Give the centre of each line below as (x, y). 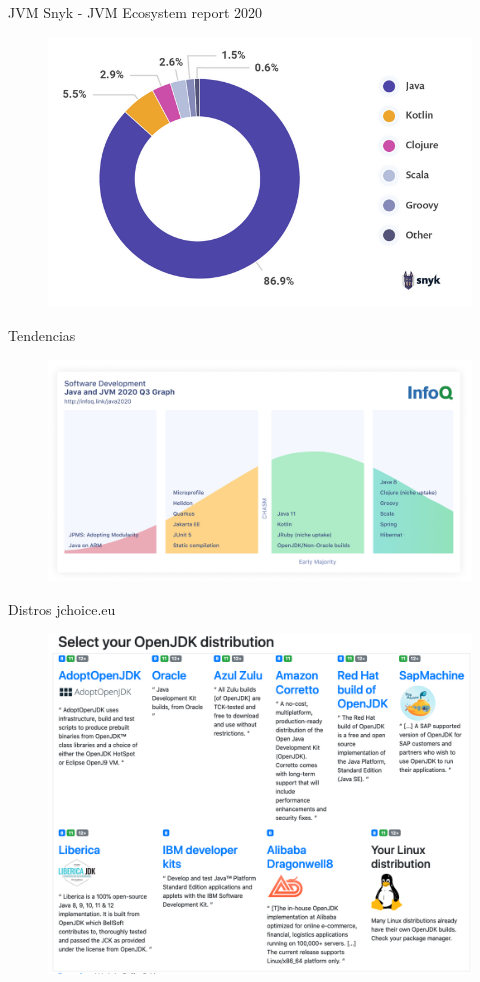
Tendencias (42, 334)
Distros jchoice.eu (62, 608)
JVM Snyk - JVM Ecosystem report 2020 (135, 12)
